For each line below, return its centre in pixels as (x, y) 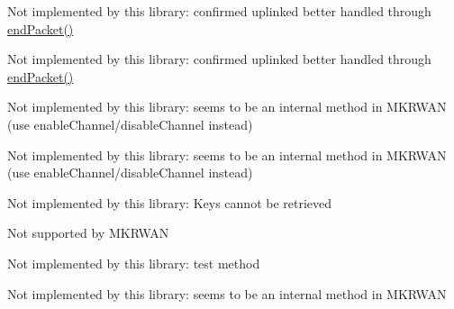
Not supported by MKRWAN (88, 233)
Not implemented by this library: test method (134, 263)
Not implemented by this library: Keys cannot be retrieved (170, 202)
